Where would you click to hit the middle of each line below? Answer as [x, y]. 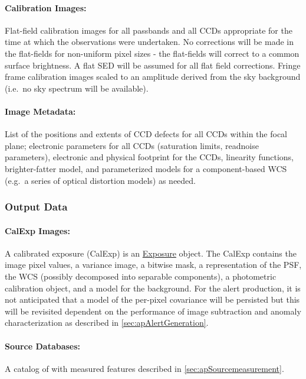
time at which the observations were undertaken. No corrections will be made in [149, 42]
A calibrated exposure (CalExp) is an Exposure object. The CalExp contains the [151, 253]
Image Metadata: [40, 111]
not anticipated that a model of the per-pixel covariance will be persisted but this [152, 299]
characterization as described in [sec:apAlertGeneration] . [107, 323]
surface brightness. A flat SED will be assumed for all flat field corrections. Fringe [153, 65]
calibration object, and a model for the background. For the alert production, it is [153, 288]
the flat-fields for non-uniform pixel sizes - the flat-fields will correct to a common [152, 53]
